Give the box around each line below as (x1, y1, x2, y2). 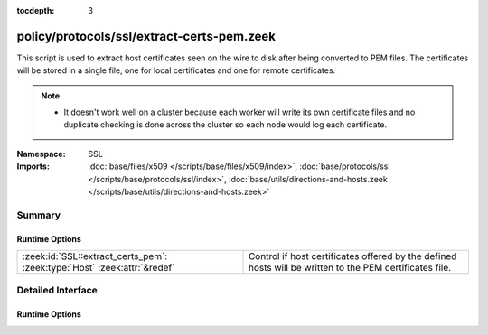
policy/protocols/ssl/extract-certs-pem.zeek (16, 28, 276, 44)
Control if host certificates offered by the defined (248, 249, 457, 262)
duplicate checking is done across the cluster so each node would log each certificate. (63, 119, 388, 130)
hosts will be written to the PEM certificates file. (248, 261, 452, 274)
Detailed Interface (16, 284, 99, 297)
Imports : (16, 161, 50, 172)
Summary (16, 209, 61, 221)
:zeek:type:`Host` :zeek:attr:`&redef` (22, 261, 175, 274)
